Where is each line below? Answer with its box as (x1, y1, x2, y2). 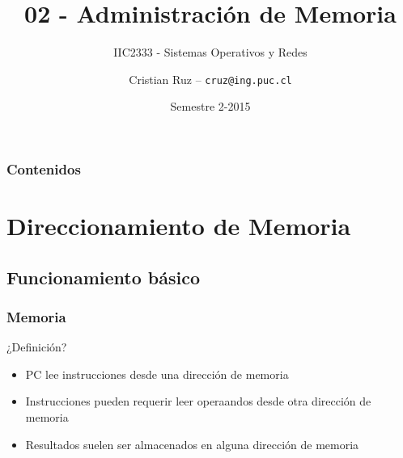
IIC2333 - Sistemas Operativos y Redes (113, 44, 308, 61)
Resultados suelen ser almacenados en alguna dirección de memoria (25, 435, 359, 452)
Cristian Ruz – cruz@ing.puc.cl (129, 70, 292, 87)
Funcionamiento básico (6, 264, 201, 289)
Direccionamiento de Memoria (6, 209, 351, 242)
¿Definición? (6, 338, 67, 355)
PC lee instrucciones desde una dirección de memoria (25, 365, 289, 382)
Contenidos (6, 158, 81, 179)
